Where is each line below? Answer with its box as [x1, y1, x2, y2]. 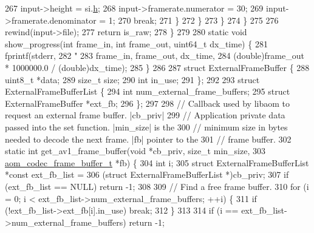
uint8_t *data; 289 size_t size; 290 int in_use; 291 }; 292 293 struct [5, 73, 260, 86]
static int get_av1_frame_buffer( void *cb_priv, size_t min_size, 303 [5, 144, 265, 157]
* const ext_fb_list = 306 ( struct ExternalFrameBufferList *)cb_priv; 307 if [5, 168, 289, 181]
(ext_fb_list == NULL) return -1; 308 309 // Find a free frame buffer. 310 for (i [5, 180, 309, 192]
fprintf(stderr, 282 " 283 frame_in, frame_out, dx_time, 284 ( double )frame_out [5, 49, 304, 62]
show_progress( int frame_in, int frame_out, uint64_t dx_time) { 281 [5, 37, 268, 50]
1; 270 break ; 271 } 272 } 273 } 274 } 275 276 [108, 13, 279, 26]
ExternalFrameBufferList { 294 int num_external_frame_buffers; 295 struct [5, 85, 290, 98]
